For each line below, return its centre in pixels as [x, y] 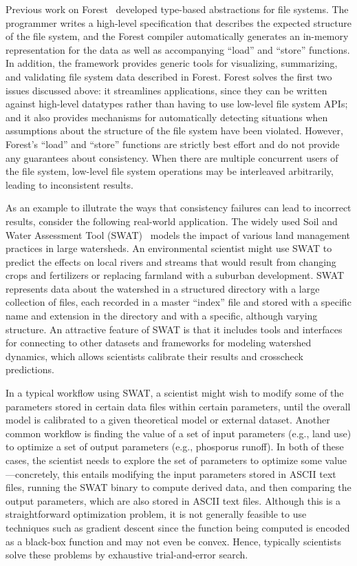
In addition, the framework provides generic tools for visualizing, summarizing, [172, 63]
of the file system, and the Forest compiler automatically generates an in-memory [177, 36]
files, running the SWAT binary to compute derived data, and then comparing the [178, 487]
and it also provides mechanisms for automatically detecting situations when [167, 117]
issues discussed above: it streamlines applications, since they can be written [166, 90]
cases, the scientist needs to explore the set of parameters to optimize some [164, 460]
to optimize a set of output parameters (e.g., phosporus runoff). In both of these [175, 447]
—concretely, [33, 473]
